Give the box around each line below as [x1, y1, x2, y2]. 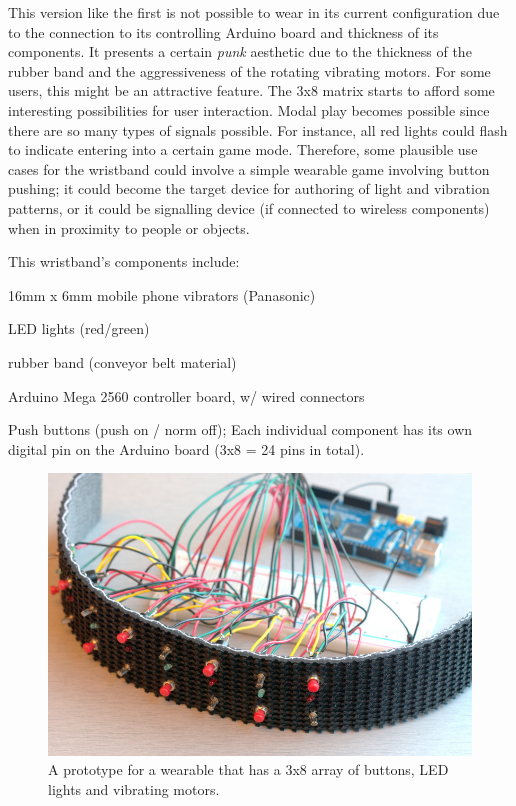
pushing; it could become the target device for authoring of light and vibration [8, 178, 490, 199]
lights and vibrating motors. [48, 778, 220, 799]
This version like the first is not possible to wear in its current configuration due [8, 2, 500, 22]
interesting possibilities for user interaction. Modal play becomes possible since [8, 99, 490, 120]
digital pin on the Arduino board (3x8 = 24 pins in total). [8, 438, 365, 459]
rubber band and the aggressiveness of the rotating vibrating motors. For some [8, 60, 491, 81]
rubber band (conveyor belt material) [8, 351, 237, 372]
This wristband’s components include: [8, 251, 240, 272]
